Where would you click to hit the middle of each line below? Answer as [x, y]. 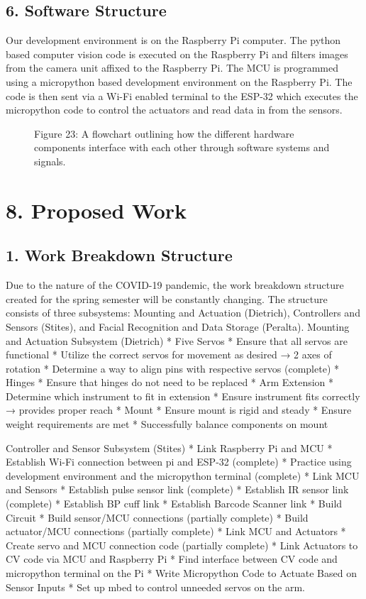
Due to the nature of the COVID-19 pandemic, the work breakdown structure [175, 285]
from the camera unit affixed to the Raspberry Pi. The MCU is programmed [172, 68]
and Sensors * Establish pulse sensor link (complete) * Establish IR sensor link [177, 489]
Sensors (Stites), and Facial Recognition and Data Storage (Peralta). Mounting [178, 326]
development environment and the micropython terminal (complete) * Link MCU [183, 475]
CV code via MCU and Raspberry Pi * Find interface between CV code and [172, 559]
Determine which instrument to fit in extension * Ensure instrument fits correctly [183, 396]
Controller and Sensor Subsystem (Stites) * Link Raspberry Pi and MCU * [169, 447]
